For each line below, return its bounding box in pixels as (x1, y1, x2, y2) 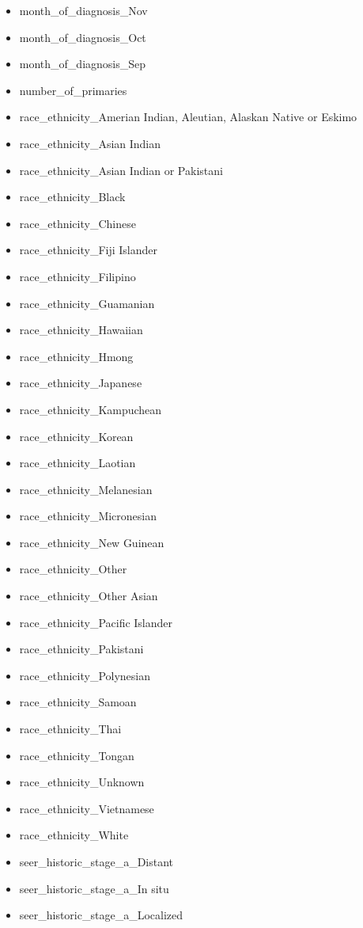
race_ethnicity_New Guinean (19, 534, 164, 550)
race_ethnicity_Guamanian (19, 295, 155, 311)
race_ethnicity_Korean (19, 428, 134, 444)
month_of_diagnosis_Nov (19, 2, 148, 18)
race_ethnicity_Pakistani (19, 641, 144, 657)
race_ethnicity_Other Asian (19, 588, 158, 604)
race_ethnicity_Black (19, 188, 126, 205)
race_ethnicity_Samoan (19, 694, 137, 710)
